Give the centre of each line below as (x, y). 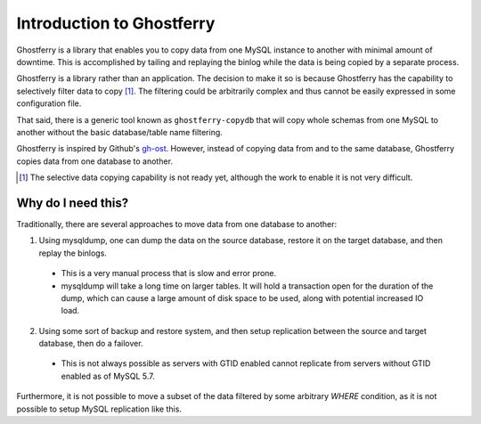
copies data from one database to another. (95, 161)
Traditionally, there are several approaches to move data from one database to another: (177, 224)
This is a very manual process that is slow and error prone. (169, 273)
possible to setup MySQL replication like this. (99, 409)
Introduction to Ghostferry (116, 23)
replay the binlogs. (73, 253)
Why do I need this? (73, 203)
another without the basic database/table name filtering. (119, 132)
